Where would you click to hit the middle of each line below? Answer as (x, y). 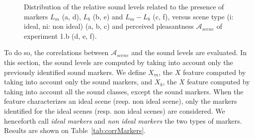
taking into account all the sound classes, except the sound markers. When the (124, 91)
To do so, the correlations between (56, 52)
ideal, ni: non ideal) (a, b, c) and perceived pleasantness (109, 26)
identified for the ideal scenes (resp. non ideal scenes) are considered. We (115, 110)
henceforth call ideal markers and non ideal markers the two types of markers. (123, 120)
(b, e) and (108, 16)
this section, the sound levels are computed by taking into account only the (119, 62)
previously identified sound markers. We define (75, 72)
